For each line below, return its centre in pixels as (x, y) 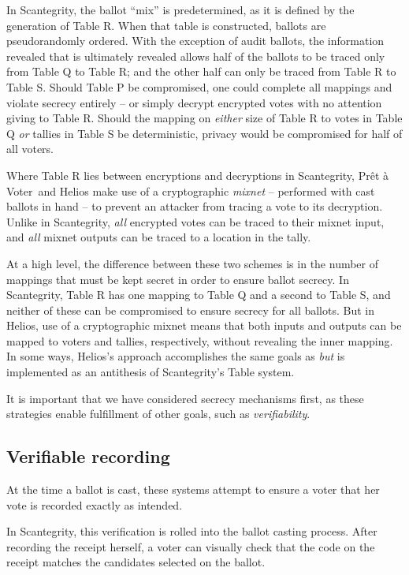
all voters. (30, 149)
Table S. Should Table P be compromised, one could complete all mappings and (199, 86)
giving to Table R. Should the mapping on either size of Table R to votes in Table (204, 118)
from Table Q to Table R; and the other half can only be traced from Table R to (201, 71)
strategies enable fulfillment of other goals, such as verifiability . (158, 414)
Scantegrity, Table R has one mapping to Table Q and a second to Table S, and (199, 295)
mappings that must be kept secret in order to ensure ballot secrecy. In (178, 279)
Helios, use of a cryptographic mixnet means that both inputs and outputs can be (204, 325)
